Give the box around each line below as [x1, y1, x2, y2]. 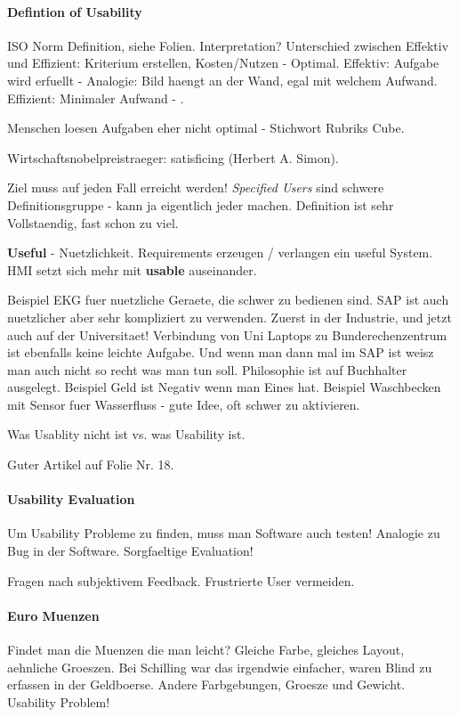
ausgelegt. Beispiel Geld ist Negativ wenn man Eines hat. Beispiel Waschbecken [7, 378, 441, 396]
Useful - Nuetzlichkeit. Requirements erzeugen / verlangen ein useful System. [7, 243, 433, 262]
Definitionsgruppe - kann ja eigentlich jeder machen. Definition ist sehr [7, 195, 394, 214]
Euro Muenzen [7, 606, 100, 624]
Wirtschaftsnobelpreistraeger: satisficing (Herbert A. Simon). [7, 148, 339, 167]
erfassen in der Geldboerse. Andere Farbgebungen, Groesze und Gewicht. [7, 675, 406, 694]
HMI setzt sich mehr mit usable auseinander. [7, 260, 257, 279]
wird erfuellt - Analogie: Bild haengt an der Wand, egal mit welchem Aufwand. [7, 70, 438, 89]
